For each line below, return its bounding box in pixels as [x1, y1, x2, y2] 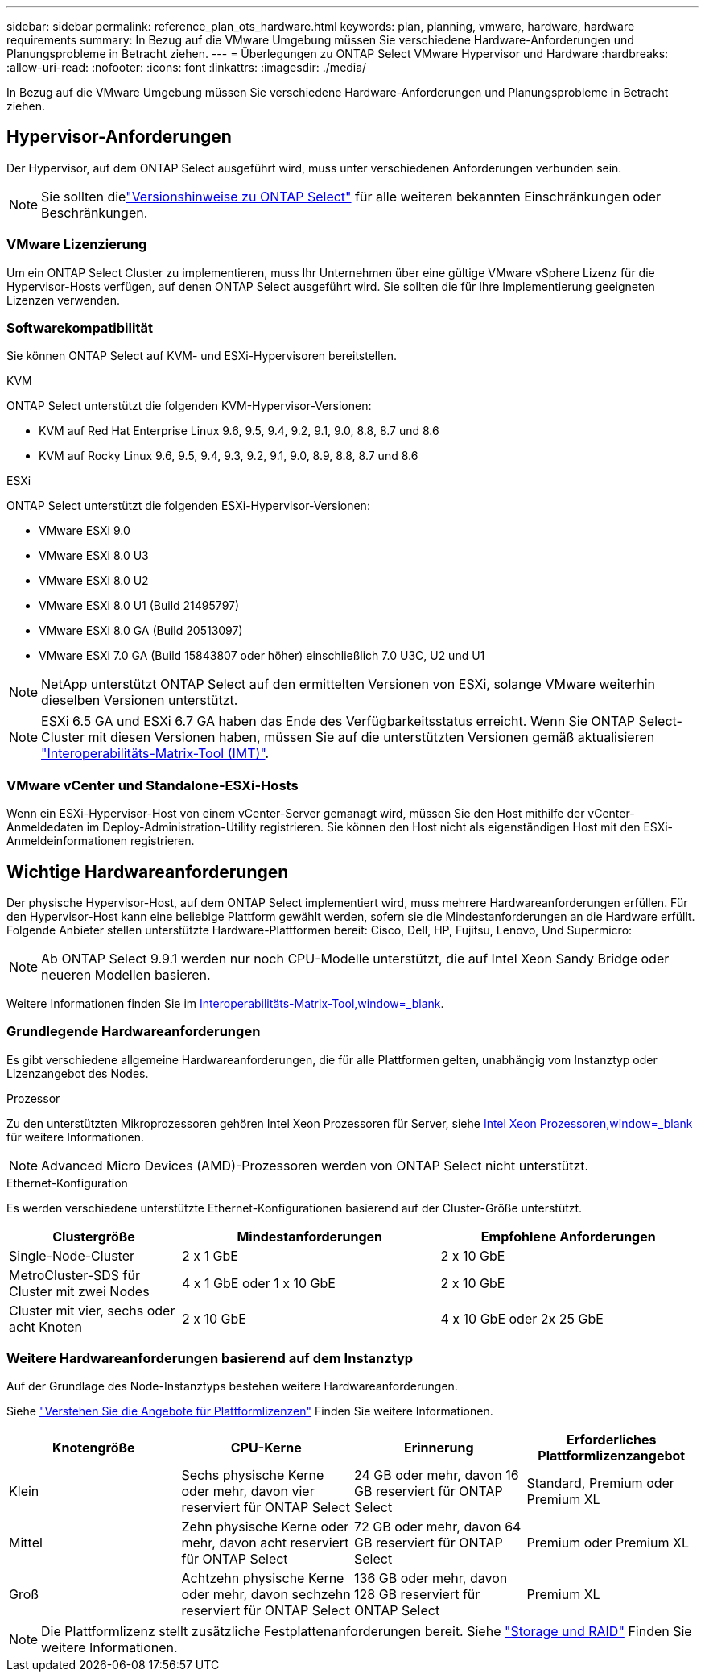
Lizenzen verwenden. [6, 292, 120, 307]
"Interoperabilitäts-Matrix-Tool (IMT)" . [41, 745, 270, 762]
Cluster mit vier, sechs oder [9, 1302, 175, 1319]
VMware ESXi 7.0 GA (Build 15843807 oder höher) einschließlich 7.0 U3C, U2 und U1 [39, 648, 485, 663]
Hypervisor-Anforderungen [6, 126, 232, 147]
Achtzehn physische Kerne [181, 1570, 344, 1587]
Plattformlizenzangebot [538, 1448, 686, 1465]
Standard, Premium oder [526, 1475, 674, 1492]
